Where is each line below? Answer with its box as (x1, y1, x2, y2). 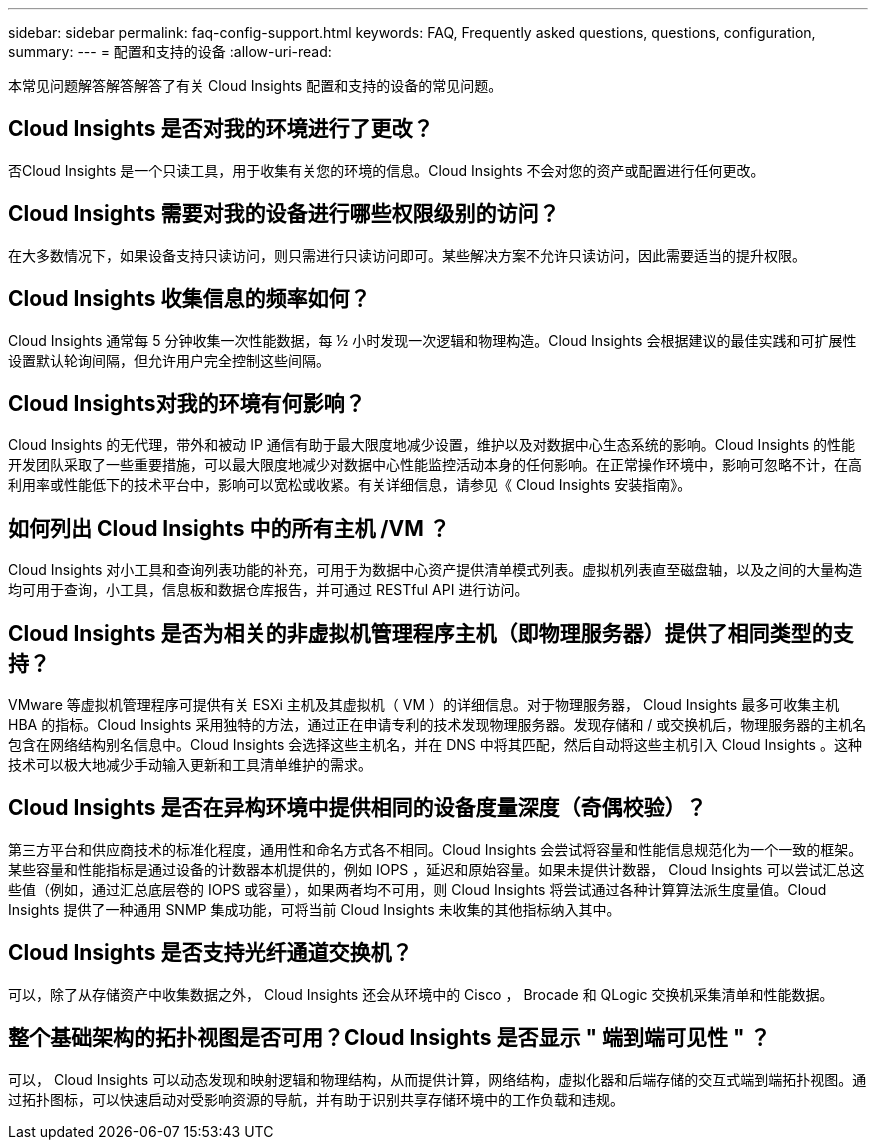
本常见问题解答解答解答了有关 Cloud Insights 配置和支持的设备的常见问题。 (8, 77, 503, 94)
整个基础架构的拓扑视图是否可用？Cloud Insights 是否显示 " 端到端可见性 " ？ (8, 1025, 771, 1051)
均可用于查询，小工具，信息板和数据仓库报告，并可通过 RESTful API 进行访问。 (8, 581, 529, 599)
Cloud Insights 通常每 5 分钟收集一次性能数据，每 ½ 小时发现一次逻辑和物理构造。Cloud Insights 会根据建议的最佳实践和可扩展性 (8, 331, 857, 349)
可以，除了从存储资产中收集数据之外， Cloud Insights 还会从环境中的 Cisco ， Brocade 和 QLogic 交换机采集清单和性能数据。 (8, 985, 834, 1003)
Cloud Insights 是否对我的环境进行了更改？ (8, 116, 434, 142)
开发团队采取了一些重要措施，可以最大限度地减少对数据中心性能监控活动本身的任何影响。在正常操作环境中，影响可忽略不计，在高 (8, 456, 862, 474)
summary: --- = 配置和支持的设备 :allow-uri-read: (8, 43, 332, 60)
